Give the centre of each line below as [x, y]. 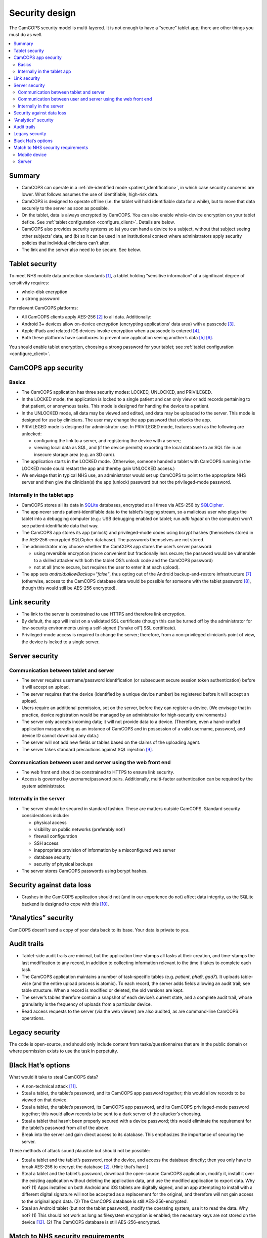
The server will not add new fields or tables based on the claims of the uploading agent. [111, 742]
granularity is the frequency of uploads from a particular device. [87, 1004]
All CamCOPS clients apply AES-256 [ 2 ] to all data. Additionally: [87, 317]
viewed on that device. [44, 1100]
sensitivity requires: [29, 283]
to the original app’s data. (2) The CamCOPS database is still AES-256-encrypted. [105, 1201]
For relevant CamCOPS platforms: [44, 308]
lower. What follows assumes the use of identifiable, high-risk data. [90, 194]
